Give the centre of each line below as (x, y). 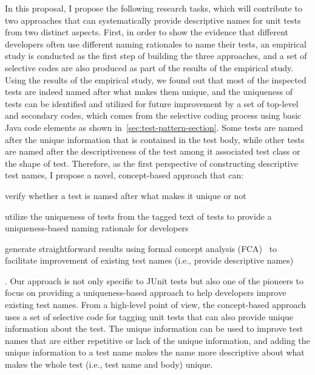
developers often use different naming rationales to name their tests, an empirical (156, 44)
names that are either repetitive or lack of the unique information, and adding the (157, 340)
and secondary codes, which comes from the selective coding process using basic (153, 115)
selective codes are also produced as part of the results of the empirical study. (149, 67)
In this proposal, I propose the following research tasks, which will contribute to (154, 8)
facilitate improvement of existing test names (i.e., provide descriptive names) (149, 260)
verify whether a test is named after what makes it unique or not (126, 195)
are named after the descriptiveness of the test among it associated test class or (153, 151)
